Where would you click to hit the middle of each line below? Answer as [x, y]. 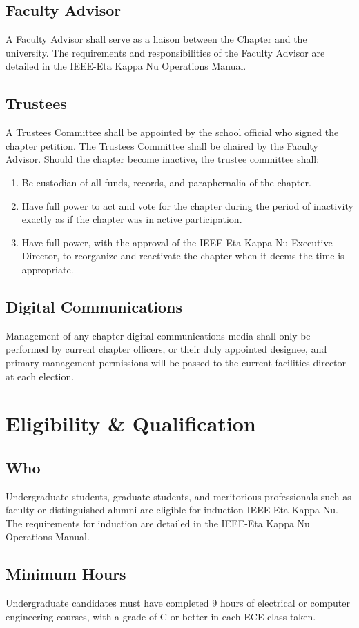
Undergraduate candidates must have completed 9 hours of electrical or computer [178, 603]
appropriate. [48, 269]
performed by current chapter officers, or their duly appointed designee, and [166, 349]
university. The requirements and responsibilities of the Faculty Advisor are [165, 52]
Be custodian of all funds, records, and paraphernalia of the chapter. [166, 182]
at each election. [40, 376]
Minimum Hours [66, 574]
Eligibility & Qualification [131, 423]
